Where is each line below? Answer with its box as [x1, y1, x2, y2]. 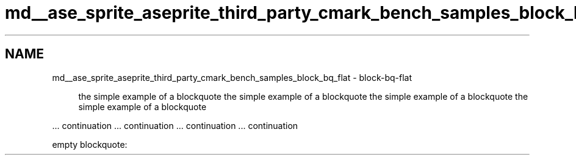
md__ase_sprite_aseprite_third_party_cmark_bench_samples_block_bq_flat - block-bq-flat [52, 72, 412, 83]
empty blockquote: [52, 139, 128, 150]
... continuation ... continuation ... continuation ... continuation [52, 120, 298, 131]
